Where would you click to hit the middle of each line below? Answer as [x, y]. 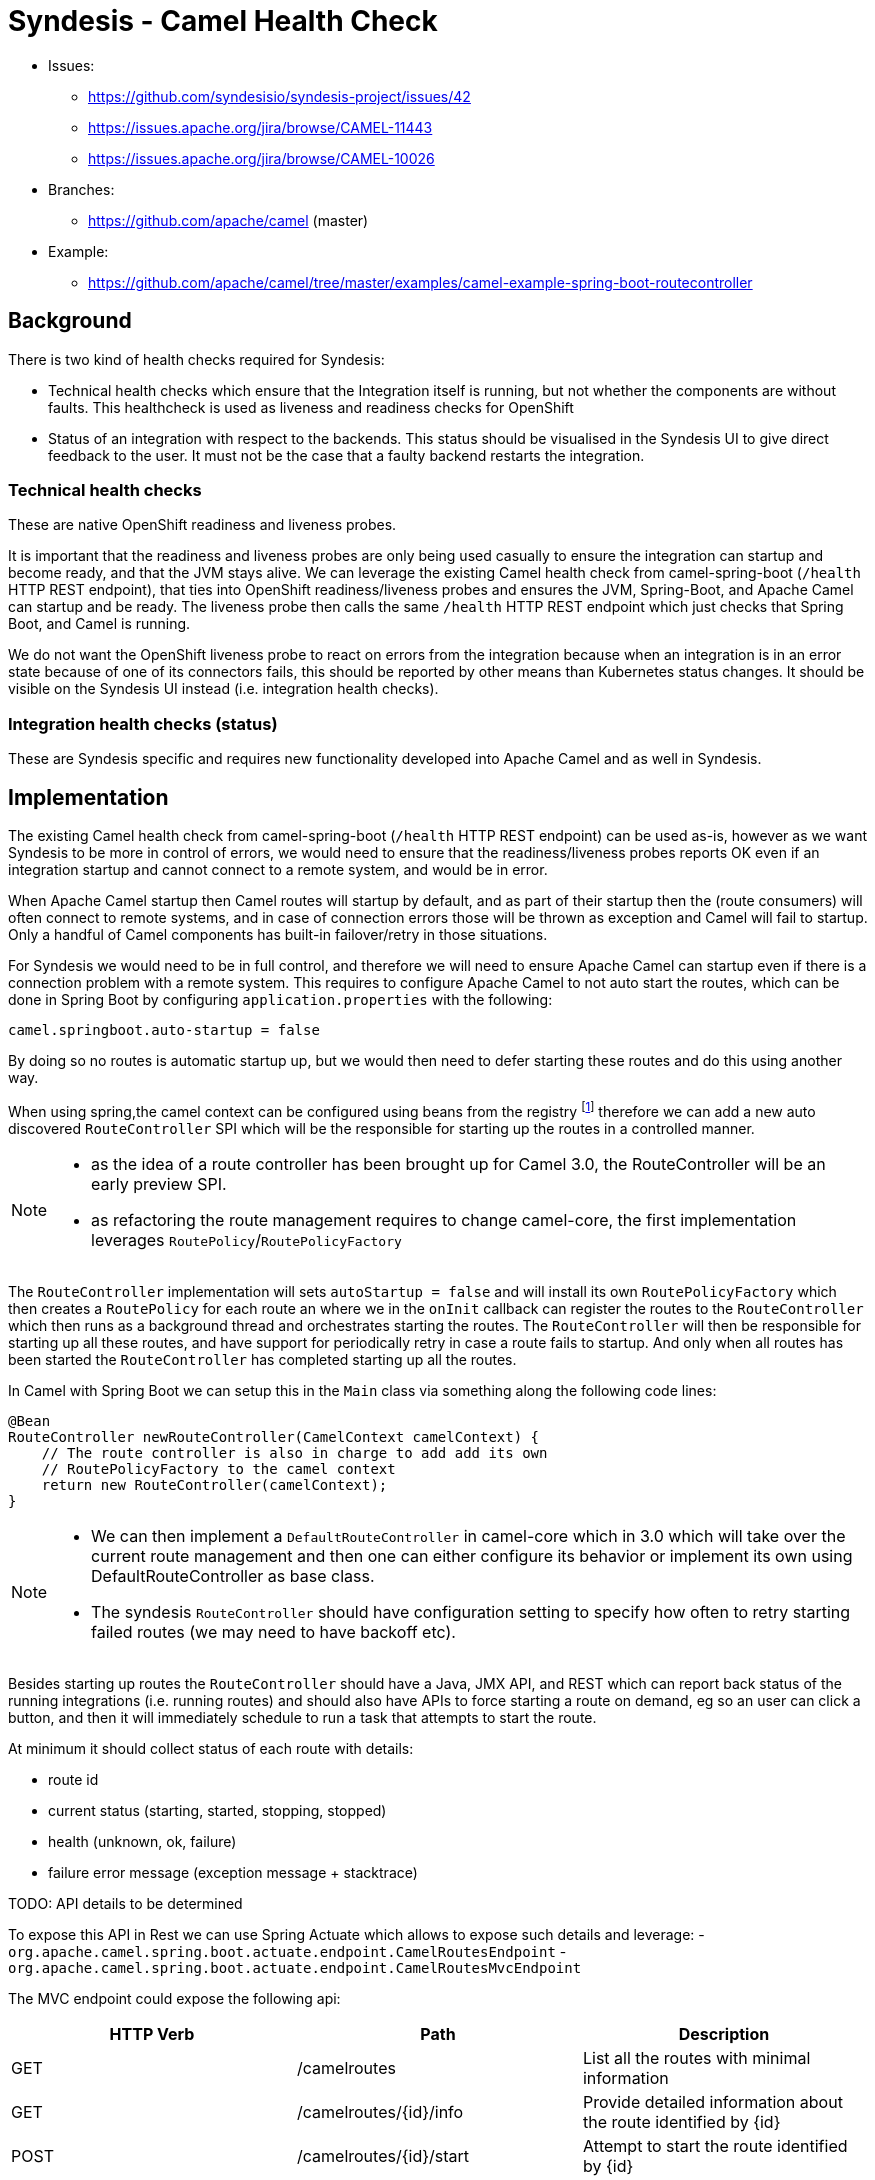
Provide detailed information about [712, 2101]
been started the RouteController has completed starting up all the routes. [262, 1359]
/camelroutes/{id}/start [383, 2155]
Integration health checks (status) [143, 723]
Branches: [81, 189]
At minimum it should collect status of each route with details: [211, 1748]
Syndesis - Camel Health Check [223, 21]
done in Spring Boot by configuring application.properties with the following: [280, 999]
